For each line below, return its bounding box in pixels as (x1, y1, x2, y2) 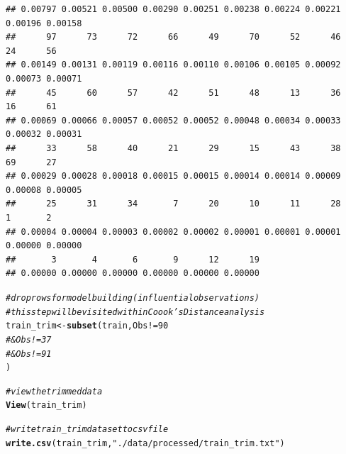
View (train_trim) (6, 400, 87, 411)
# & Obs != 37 (6, 334, 52, 345)
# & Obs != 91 (6, 348, 52, 359)
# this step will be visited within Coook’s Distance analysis (6, 306, 265, 317)
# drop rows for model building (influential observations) (6, 292, 259, 303)
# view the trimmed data (6, 386, 103, 397)
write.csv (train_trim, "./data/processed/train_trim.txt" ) (6, 438, 285, 448)
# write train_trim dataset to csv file (6, 424, 169, 435)
